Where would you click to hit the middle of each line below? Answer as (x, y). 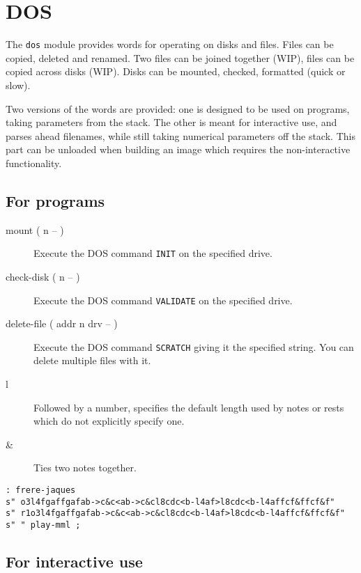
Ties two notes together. (85, 468)
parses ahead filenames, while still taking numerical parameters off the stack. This (180, 135)
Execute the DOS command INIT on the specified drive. (153, 253)
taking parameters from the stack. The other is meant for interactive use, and (171, 122)
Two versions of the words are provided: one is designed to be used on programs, (178, 108)
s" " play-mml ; (43, 525)
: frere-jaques (41, 490)
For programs (55, 200)
